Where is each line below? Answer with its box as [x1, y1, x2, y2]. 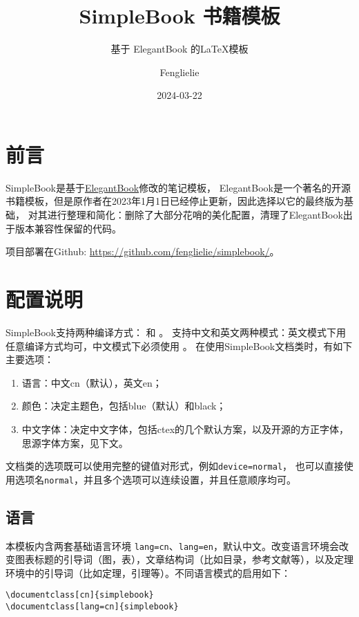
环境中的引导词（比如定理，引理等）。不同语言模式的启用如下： [6, 565, 291, 580]
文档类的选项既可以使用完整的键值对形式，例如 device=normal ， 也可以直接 [6, 459, 344, 473]
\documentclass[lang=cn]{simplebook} [6, 602, 179, 612]
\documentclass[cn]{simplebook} [6, 590, 154, 600]
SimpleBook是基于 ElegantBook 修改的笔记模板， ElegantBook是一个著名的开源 [6, 180, 351, 194]
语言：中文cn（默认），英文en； [21, 375, 162, 389]
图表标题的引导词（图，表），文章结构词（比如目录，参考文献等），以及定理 [14, 552, 353, 567]
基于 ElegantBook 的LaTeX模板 [110, 42, 249, 56]
